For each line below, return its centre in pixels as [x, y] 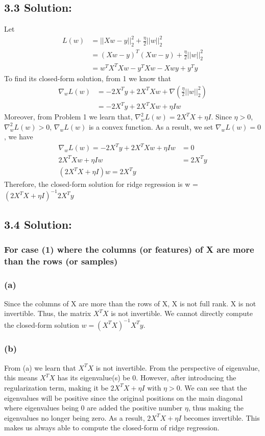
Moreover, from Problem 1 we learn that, [68, 117]
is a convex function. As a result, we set [151, 126]
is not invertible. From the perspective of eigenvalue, [178, 367]
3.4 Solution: [38, 224]
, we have [19, 137]
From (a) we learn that [40, 367]
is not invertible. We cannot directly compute [182, 313]
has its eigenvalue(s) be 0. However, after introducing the [147, 378]
